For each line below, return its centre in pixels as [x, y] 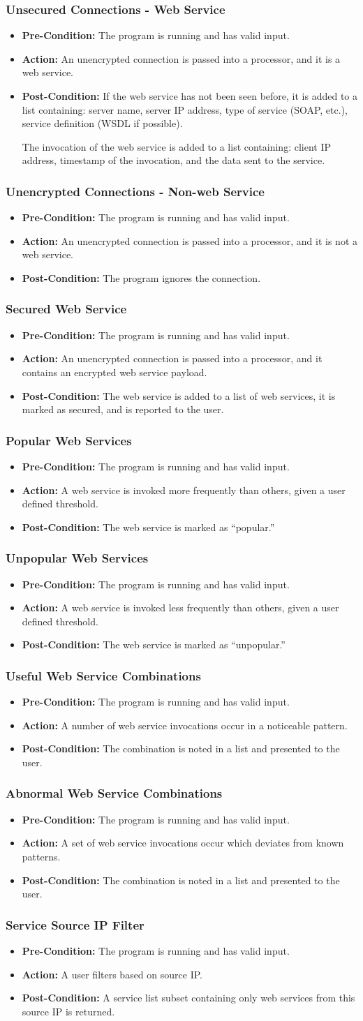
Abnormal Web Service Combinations [114, 793]
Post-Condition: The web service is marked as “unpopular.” [154, 644]
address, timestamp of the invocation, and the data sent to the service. [173, 160]
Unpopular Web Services [77, 558]
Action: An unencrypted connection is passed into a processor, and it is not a [190, 240]
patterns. [41, 856]
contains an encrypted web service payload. [114, 372]
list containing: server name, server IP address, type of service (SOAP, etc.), [185, 109]
